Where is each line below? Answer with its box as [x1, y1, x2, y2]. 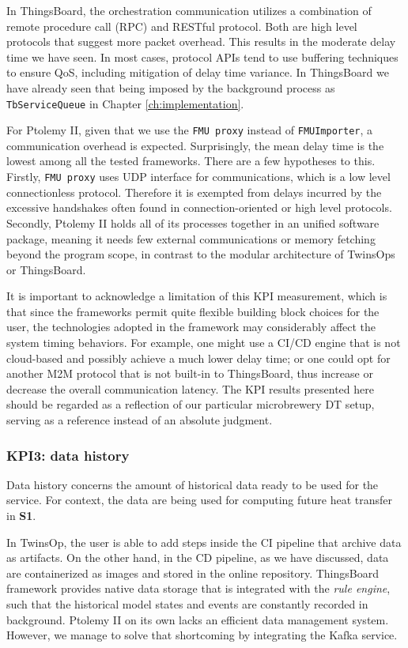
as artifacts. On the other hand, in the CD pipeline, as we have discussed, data [6, 549, 389, 566]
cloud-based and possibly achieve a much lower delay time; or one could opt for [6, 349, 391, 366]
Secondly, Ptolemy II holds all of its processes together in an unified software [6, 214, 380, 231]
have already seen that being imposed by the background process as [6, 79, 335, 96]
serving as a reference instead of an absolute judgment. [6, 412, 273, 428]
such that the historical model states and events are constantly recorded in [6, 596, 368, 612]
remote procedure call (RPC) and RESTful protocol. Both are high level [6, 17, 357, 34]
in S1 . [6, 507, 36, 524]
